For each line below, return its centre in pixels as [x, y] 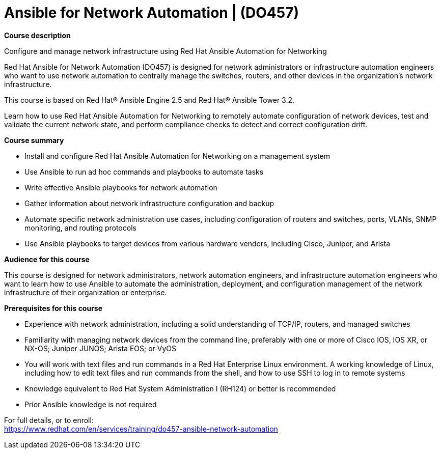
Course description [37, 35]
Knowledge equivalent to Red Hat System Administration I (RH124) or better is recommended [180, 388]
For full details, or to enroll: [49, 420]
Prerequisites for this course [53, 308]
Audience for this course [47, 259]
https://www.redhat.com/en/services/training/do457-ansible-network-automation [141, 429]
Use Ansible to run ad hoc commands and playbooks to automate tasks [144, 172]
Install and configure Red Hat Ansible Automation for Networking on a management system [177, 156]
